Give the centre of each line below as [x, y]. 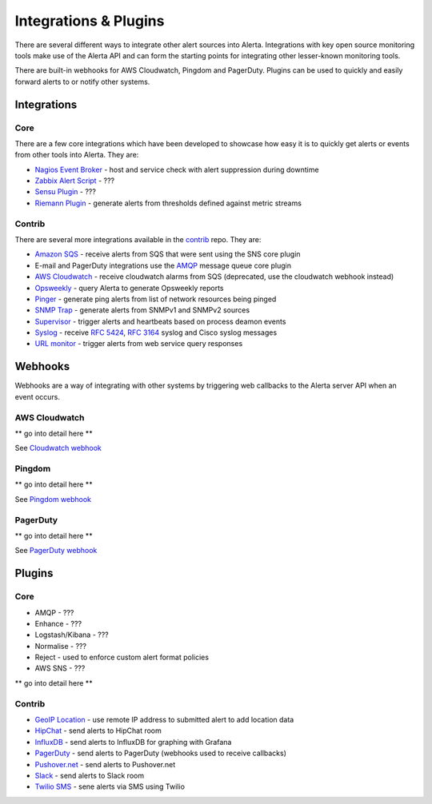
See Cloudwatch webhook [58, 448]
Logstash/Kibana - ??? [72, 635]
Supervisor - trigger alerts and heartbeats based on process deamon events [160, 321]
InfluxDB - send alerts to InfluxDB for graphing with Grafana [133, 742]
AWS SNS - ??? [60, 668]
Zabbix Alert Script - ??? [75, 181]
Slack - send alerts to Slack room [89, 775]
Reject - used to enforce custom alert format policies [122, 657]
